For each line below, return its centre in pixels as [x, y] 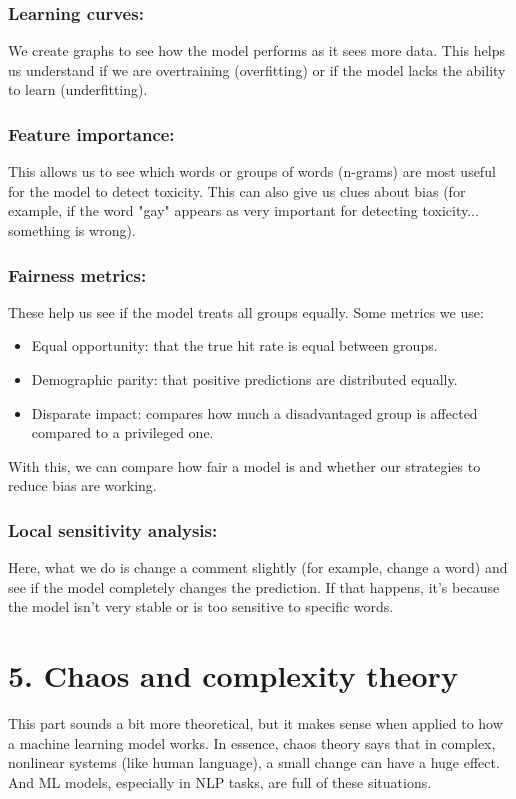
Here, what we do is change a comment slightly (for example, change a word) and [258, 567]
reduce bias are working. [82, 485]
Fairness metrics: [77, 274]
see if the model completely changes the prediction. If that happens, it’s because [254, 586]
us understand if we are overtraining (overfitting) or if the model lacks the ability [257, 69]
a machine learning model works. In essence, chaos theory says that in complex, [252, 742]
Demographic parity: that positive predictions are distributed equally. [244, 379]
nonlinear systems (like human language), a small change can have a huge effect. [254, 762]
